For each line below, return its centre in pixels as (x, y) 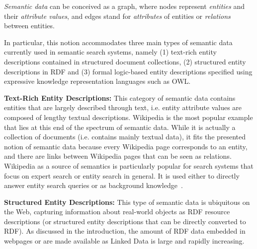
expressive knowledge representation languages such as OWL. (97, 81)
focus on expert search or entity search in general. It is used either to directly (122, 175)
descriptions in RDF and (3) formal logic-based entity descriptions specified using (128, 71)
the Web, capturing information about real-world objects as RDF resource (117, 212)
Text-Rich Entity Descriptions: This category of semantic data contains (120, 97)
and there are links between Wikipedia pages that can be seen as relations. (118, 156)
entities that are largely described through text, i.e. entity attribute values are (123, 107)
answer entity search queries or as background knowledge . (93, 185)
